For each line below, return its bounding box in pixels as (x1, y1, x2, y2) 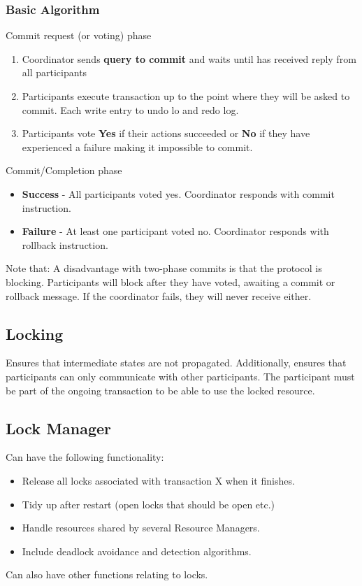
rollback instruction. (22, 237, 108, 252)
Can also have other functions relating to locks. (6, 567, 208, 582)
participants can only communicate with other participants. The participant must (6, 369, 355, 383)
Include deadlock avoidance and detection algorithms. (22, 543, 252, 558)
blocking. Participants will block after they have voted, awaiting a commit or (6, 274, 335, 289)
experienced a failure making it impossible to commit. (22, 139, 253, 154)
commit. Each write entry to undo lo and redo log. (22, 102, 239, 117)
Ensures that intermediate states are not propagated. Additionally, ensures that (6, 355, 347, 370)
